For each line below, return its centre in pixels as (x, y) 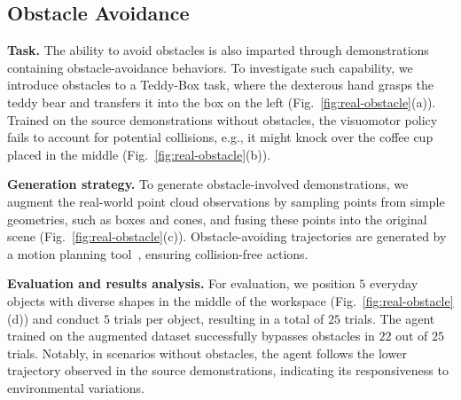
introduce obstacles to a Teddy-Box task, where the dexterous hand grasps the (221, 85)
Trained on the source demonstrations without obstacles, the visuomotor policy (223, 119)
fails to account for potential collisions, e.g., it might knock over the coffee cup (220, 137)
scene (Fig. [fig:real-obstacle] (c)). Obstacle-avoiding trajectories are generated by (227, 236)
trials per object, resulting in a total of (219, 318)
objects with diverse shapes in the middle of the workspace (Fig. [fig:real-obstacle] (230, 300)
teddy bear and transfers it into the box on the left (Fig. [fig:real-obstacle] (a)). (222, 102)
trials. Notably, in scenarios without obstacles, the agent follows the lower (207, 353)
